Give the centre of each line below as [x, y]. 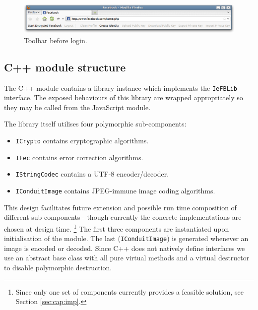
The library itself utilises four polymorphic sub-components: [95, 124]
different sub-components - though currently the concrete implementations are [123, 217]
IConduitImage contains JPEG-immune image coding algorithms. [115, 190]
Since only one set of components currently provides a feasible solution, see [129, 291]
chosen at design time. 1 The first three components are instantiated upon [117, 228]
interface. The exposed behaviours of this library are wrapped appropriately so [124, 97]
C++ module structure [65, 67]
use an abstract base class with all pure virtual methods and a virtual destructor [127, 258]
